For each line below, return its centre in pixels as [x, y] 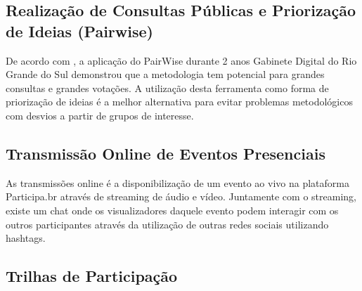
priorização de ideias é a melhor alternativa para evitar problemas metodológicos [179, 102]
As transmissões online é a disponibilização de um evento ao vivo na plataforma [177, 182]
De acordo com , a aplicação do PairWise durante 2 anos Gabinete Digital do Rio [181, 60]
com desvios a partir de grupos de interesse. [100, 115]
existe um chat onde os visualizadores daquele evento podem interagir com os [172, 210]
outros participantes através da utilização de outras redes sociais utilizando [167, 224]
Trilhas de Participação [92, 276]
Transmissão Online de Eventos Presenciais [166, 153]
